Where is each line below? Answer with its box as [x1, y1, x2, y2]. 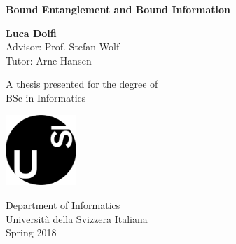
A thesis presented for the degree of [6, 76, 158, 91]
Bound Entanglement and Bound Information [6, 2, 231, 16]
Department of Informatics [6, 197, 120, 212]
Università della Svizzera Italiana [6, 211, 148, 226]
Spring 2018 [6, 225, 57, 240]
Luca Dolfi [6, 25, 57, 40]
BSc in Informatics [6, 90, 86, 104]
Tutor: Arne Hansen [6, 53, 92, 67]
